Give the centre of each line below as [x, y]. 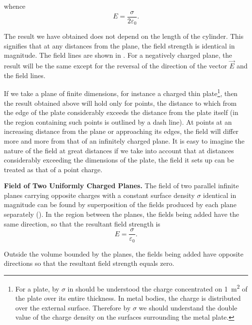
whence [15, 6]
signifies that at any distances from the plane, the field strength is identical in [119, 45]
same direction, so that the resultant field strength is [82, 223]
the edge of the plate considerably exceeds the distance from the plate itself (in [121, 112]
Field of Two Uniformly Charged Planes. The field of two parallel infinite [121, 186]
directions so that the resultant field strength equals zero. [89, 263]
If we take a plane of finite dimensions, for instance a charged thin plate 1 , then [121, 92]
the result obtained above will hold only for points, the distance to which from [120, 103]
